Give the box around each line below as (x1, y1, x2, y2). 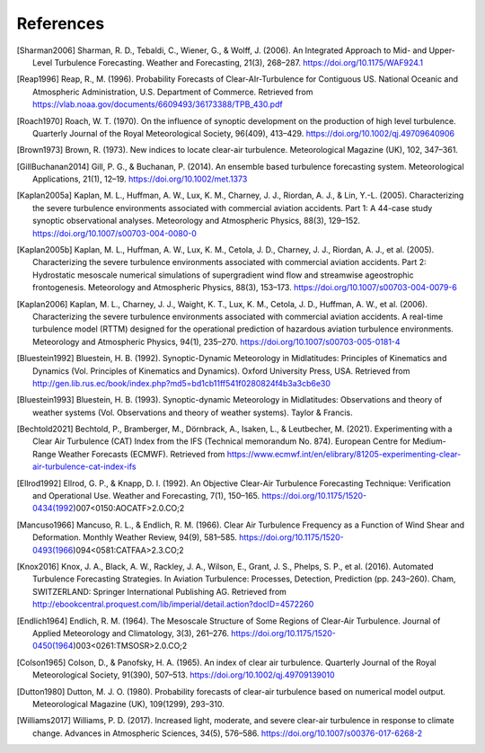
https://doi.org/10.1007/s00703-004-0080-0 (32, 227, 198, 238)
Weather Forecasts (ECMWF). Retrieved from (57, 448, 225, 459)
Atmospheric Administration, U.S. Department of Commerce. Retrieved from (32, 86, 313, 97)
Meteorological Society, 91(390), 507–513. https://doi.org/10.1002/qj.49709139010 (32, 669, 336, 680)
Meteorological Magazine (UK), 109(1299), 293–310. (32, 698, 225, 709)
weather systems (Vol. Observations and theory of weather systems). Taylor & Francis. (32, 407, 354, 418)
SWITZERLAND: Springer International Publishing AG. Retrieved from (32, 586, 287, 597)
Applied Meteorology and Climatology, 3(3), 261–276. (32, 627, 229, 638)
